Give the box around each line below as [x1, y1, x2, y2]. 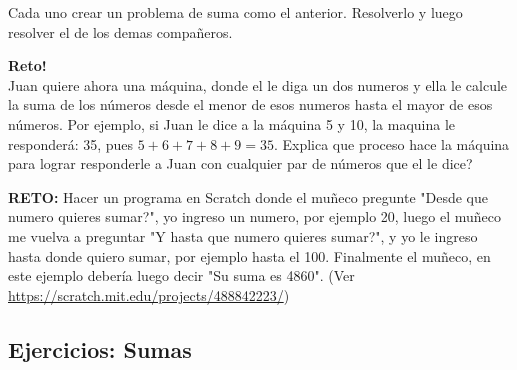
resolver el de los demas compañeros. [8, 21, 233, 42]
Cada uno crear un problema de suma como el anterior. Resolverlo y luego [8, 2, 463, 22]
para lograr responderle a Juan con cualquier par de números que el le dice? [8, 153, 473, 174]
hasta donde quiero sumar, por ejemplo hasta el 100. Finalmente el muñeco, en [8, 245, 491, 266]
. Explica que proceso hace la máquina [273, 133, 510, 154]
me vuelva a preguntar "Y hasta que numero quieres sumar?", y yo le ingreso [8, 225, 478, 246]
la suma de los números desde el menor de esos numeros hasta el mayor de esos [8, 94, 493, 115]
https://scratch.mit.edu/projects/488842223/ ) [8, 284, 290, 305]
